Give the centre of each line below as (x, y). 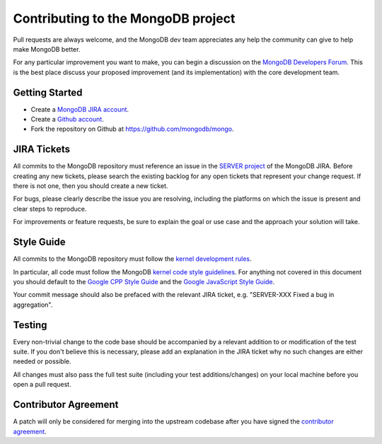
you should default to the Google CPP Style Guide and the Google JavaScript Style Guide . (144, 281)
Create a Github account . (67, 119)
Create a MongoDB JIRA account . (80, 109)
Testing (30, 325)
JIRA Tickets (42, 150)
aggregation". (33, 305)
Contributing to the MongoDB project (124, 18)
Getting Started (48, 92)
